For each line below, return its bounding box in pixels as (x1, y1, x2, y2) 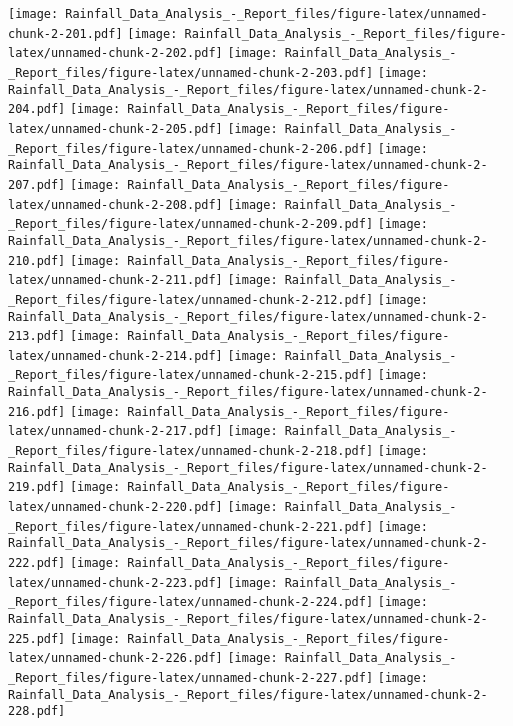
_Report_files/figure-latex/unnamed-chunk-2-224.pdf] (8, 595, 374, 610)
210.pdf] (8, 253, 66, 268)
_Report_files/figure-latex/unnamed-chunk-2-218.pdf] (8, 444, 374, 459)
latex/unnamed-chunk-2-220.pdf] (8, 500, 223, 515)
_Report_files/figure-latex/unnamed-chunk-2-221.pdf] (8, 519, 374, 534)
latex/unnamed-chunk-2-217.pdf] (8, 424, 223, 439)
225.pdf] (8, 631, 66, 646)
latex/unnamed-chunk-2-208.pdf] (8, 197, 223, 212)
